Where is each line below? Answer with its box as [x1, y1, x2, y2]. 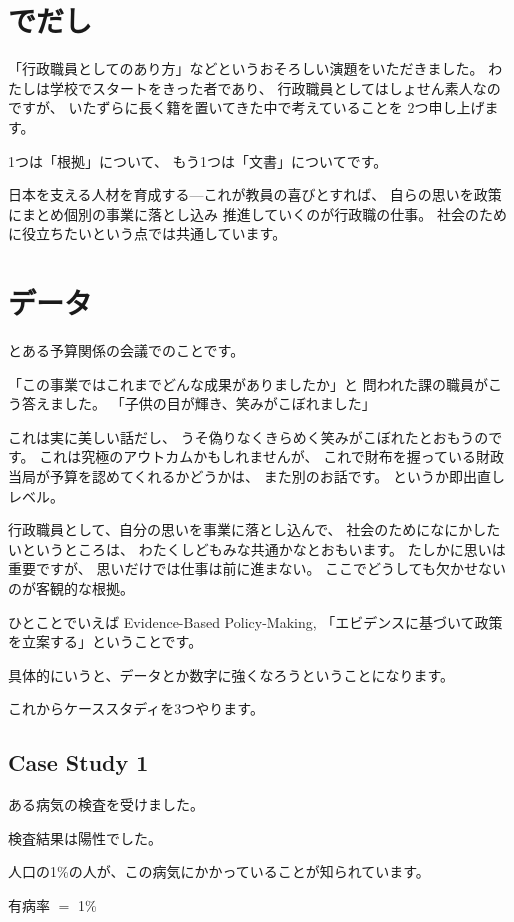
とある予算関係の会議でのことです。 [8, 340, 245, 360]
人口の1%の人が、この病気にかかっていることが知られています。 [8, 861, 430, 882]
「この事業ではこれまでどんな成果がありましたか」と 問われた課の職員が [8, 373, 488, 394]
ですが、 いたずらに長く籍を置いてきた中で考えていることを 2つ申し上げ [8, 97, 485, 118]
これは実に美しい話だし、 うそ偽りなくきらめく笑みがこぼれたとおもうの [8, 426, 489, 447]
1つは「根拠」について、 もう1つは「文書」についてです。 [8, 150, 388, 171]
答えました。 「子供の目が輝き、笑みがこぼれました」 [21, 393, 376, 414]
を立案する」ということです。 [8, 631, 203, 652]
